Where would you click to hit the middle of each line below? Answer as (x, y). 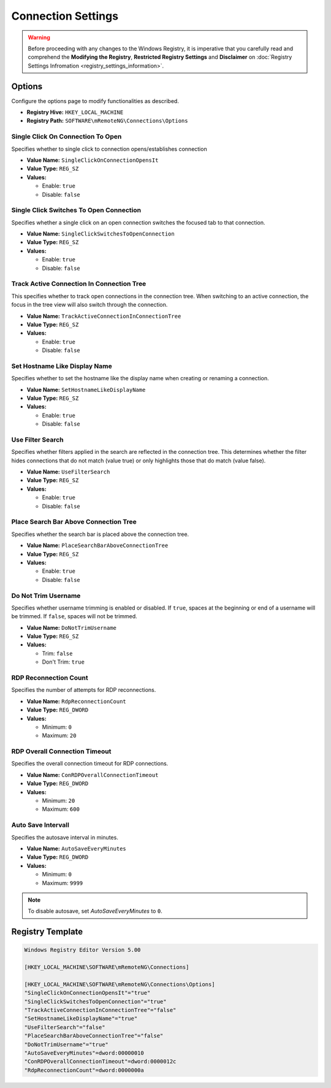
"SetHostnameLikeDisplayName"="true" (81, 1019)
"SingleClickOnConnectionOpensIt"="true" (87, 993)
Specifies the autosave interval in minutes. (65, 837)
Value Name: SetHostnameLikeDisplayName (86, 389)
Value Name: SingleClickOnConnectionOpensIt (93, 160)
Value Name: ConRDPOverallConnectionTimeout (93, 775)
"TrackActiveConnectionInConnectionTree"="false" (100, 1010)
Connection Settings (65, 16)
